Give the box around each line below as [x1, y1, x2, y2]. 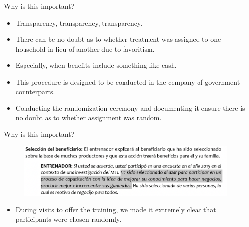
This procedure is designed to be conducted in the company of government [15, 76, 240, 86]
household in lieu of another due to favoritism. [15, 43, 155, 54]
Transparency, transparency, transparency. [15, 17, 143, 28]
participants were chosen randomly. [15, 214, 122, 224]
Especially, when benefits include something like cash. [15, 60, 177, 70]
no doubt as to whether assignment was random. [15, 112, 162, 122]
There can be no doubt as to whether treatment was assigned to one [15, 34, 221, 44]
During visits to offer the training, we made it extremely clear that [15, 204, 216, 214]
